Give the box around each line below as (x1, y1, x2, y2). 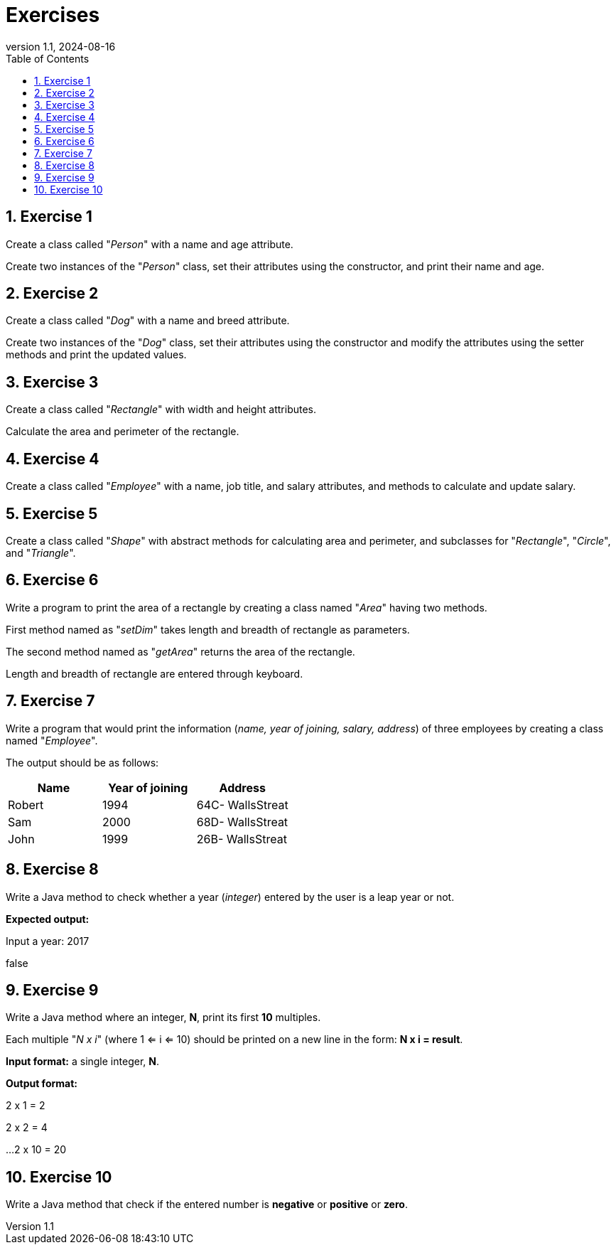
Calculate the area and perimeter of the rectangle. (6, 425, 239, 438)
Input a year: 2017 (6, 934, 90, 947)
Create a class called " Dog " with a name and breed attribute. (6, 314, 290, 327)
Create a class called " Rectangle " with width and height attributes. (6, 403, 317, 416)
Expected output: (6, 912, 90, 925)
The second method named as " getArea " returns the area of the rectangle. (6, 645, 355, 658)
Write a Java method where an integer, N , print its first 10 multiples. (6, 1011, 321, 1024)
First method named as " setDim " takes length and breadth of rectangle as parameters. (6, 623, 410, 636)
